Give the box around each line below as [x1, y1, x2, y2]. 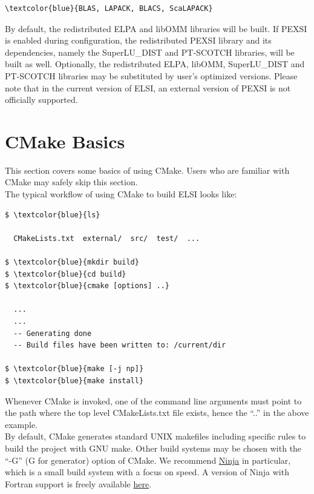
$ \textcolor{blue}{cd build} [5, 269, 126, 278]
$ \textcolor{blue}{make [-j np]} [5, 364, 144, 374]
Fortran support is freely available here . [5, 477, 152, 490]
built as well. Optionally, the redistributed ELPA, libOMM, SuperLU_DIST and [5, 58, 305, 70]
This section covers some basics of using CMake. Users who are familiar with [5, 163, 290, 176]
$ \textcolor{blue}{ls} [5, 210, 100, 219]
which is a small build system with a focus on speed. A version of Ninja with [5, 466, 289, 478]
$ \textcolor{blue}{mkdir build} [5, 258, 139, 267]
